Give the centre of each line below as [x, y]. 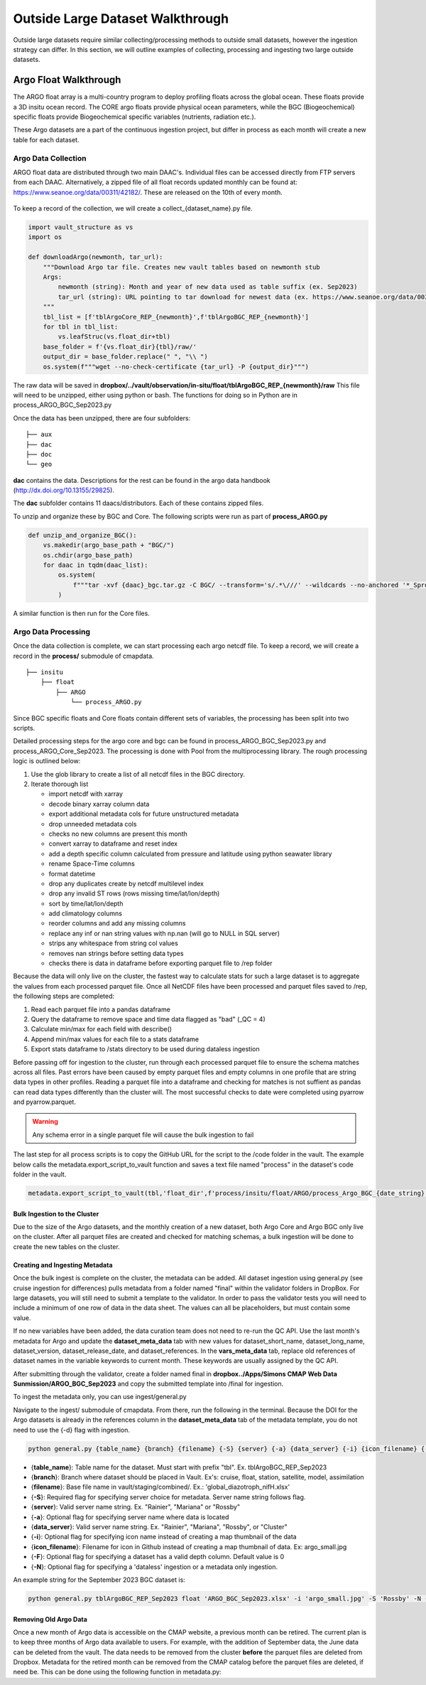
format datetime [72, 873]
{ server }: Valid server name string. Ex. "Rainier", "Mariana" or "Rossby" [136, 1507]
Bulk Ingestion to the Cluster [56, 1213]
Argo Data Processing [52, 632]
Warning [45, 1122]
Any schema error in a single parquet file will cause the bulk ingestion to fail [143, 1134]
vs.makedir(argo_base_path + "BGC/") [109, 545]
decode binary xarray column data [99, 804]
